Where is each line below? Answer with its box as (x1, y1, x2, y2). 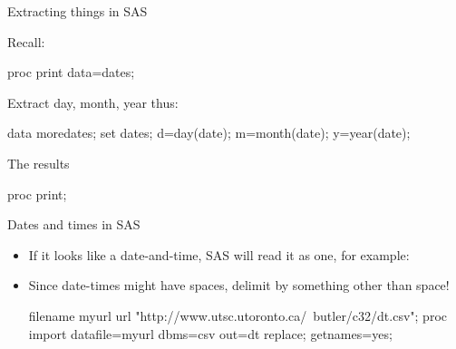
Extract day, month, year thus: (7, 92, 179, 111)
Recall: (7, 32, 45, 51)
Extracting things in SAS (7, 2, 148, 20)
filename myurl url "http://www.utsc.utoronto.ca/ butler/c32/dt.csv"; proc (28, 305, 447, 325)
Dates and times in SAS (7, 215, 141, 234)
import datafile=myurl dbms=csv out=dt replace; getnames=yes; (28, 324, 393, 343)
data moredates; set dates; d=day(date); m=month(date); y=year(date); (7, 123, 411, 142)
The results (7, 153, 70, 172)
